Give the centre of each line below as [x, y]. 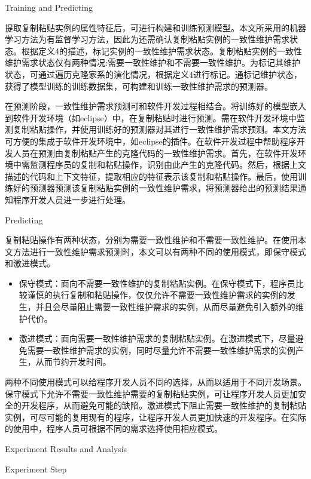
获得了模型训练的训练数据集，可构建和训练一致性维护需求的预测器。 [139, 86]
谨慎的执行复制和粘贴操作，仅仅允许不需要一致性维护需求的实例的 [157, 295]
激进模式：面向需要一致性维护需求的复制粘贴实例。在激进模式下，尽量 [157, 338]
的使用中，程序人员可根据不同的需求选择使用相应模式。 [114, 429]
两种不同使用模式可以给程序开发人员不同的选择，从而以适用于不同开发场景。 [155, 382]
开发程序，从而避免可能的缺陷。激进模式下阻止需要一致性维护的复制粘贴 [164, 405]
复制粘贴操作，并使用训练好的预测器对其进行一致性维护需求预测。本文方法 [159, 129]
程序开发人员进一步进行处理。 [71, 199]
